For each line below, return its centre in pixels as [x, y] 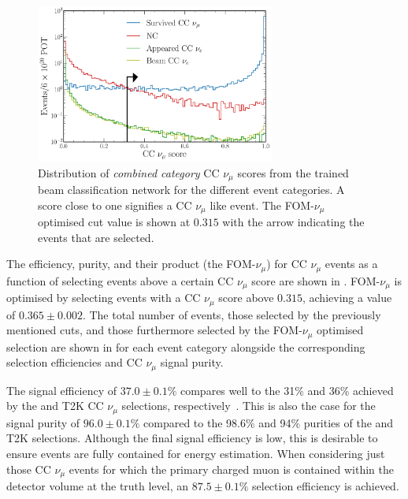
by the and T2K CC [55, 406]
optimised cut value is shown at [114, 222]
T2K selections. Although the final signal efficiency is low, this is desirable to [192, 438]
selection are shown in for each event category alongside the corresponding [186, 346]
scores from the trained [293, 172]
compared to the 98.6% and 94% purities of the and [269, 422]
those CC [29, 469]
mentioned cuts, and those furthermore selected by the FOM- [154, 330]
